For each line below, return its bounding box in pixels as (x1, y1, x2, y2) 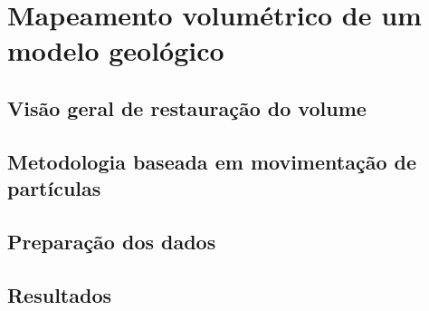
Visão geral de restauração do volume (7, 93, 367, 121)
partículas (7, 174, 101, 202)
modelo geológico (7, 32, 224, 69)
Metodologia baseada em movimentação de (7, 147, 416, 175)
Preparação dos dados (7, 227, 216, 255)
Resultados (7, 280, 111, 308)
